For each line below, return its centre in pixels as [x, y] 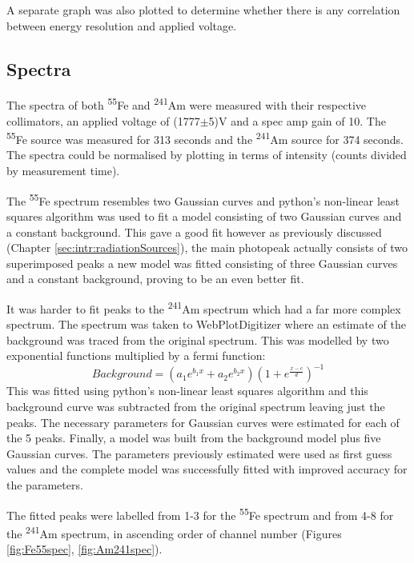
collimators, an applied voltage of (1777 [103, 120]
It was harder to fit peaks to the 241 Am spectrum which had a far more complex [204, 307]
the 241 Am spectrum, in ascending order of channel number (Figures [174, 532]
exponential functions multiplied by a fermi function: [136, 355]
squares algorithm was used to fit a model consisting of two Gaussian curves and [204, 216]
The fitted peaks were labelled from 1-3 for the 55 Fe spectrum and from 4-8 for [200, 513]
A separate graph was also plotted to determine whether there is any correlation [203, 10]
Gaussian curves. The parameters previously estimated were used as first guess [199, 453]
